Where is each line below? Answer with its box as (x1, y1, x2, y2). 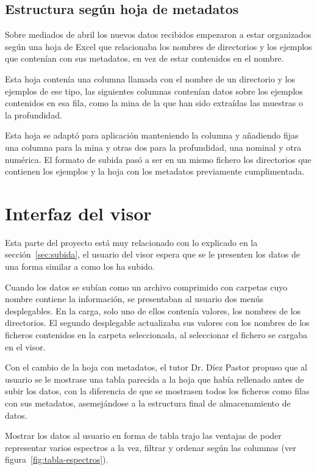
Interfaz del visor (5, 200, 152, 225)
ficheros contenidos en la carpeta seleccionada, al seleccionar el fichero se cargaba (5, 328, 307, 341)
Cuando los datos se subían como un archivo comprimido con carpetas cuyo (5, 280, 288, 293)
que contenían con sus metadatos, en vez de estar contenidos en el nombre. (5, 52, 284, 65)
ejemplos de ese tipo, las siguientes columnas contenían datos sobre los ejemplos (5, 84, 303, 97)
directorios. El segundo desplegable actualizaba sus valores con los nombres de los (5, 316, 310, 329)
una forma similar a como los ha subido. (5, 260, 155, 273)
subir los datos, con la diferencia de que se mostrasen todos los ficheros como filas (5, 385, 310, 397)
